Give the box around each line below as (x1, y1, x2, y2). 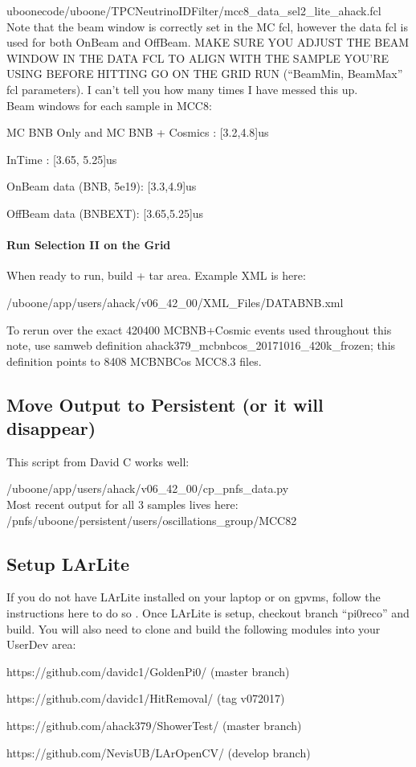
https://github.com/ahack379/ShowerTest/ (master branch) (6, 717, 302, 734)
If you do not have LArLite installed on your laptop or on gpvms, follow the (6, 589, 381, 605)
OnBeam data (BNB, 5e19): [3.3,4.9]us (6, 178, 197, 195)
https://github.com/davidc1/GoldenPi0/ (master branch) (6, 662, 290, 679)
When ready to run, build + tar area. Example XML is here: (6, 267, 306, 284)
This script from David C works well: (6, 453, 190, 470)
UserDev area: (6, 636, 76, 653)
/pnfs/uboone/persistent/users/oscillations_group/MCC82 (6, 511, 297, 528)
